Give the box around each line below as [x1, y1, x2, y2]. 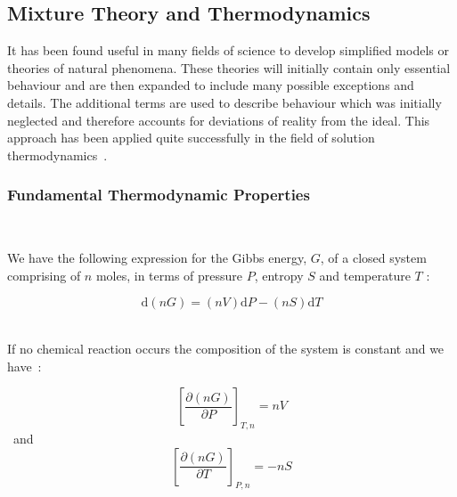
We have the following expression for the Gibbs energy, [7, 248, 307, 267]
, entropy [254, 265, 304, 284]
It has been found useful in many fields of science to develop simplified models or [7, 41, 449, 60]
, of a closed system [320, 248, 427, 267]
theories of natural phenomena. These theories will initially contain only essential [7, 58, 451, 77]
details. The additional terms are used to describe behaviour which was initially [7, 93, 442, 111]
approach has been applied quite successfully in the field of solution [7, 128, 375, 147]
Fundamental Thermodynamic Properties [7, 183, 310, 206]
